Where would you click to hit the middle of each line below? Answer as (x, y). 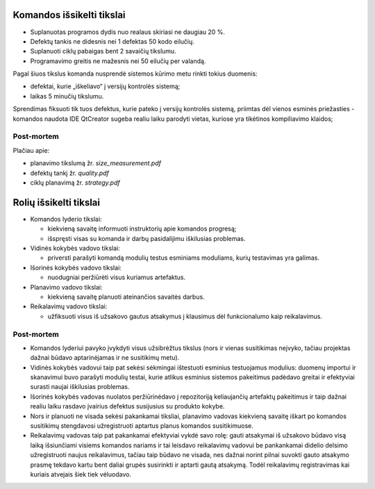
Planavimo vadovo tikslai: (66, 287)
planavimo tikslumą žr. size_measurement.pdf (95, 163)
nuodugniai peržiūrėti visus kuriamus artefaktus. (117, 277)
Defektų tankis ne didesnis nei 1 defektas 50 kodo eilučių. (112, 41)
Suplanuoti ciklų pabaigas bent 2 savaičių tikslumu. (103, 51)
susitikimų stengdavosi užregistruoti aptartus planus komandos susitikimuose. (142, 426)
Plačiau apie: (31, 150)
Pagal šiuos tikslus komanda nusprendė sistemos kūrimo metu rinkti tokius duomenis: (135, 74)
